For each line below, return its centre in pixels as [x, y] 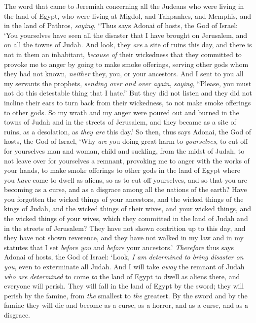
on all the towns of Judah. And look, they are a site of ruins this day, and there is [128, 45]
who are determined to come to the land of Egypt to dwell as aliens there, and [122, 276]
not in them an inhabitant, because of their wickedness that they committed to [123, 54]
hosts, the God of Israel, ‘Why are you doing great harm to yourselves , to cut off [126, 141]
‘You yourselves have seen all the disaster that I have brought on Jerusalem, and [126, 35]
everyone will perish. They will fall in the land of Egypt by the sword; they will [124, 286]
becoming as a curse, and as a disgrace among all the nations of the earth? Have [126, 189]
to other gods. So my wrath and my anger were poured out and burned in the [122, 112]
